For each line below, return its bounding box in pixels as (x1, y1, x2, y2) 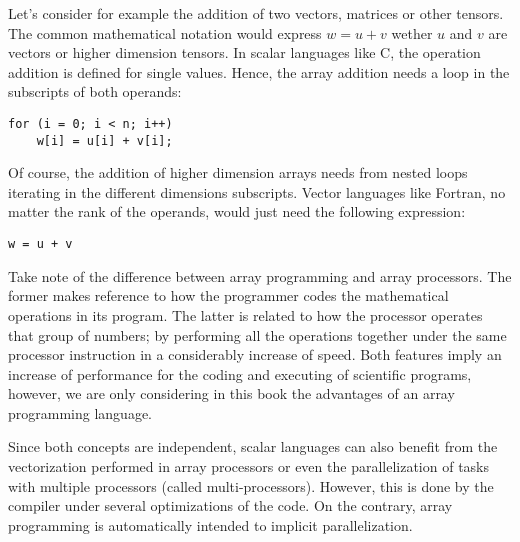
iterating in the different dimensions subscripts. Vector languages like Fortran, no (8, 181, 506, 202)
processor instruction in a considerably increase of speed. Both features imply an (8, 344, 502, 365)
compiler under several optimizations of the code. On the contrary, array (8, 495, 453, 516)
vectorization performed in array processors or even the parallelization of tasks (8, 456, 490, 477)
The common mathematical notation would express (8, 22, 322, 43)
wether (391, 22, 433, 43)
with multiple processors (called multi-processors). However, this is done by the (8, 475, 494, 496)
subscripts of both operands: (8, 81, 182, 102)
